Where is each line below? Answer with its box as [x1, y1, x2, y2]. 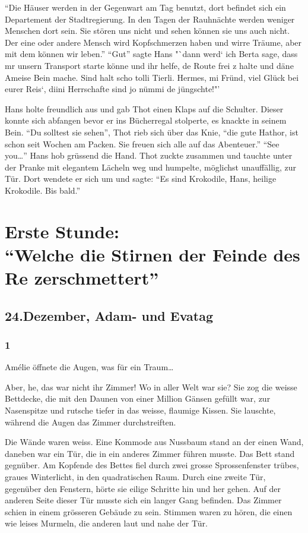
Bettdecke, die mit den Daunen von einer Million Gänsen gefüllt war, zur [5, 392, 271, 405]
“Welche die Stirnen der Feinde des [5, 242, 300, 266]
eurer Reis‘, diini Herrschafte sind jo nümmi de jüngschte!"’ [5, 83, 220, 95]
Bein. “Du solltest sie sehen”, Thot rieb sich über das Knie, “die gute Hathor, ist [5, 125, 299, 138]
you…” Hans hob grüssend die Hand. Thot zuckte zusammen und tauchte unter [5, 149, 293, 162]
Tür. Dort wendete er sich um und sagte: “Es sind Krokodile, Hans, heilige [5, 172, 277, 185]
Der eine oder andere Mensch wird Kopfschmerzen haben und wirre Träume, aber [5, 36, 302, 48]
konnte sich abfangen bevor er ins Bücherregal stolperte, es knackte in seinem [5, 114, 287, 127]
